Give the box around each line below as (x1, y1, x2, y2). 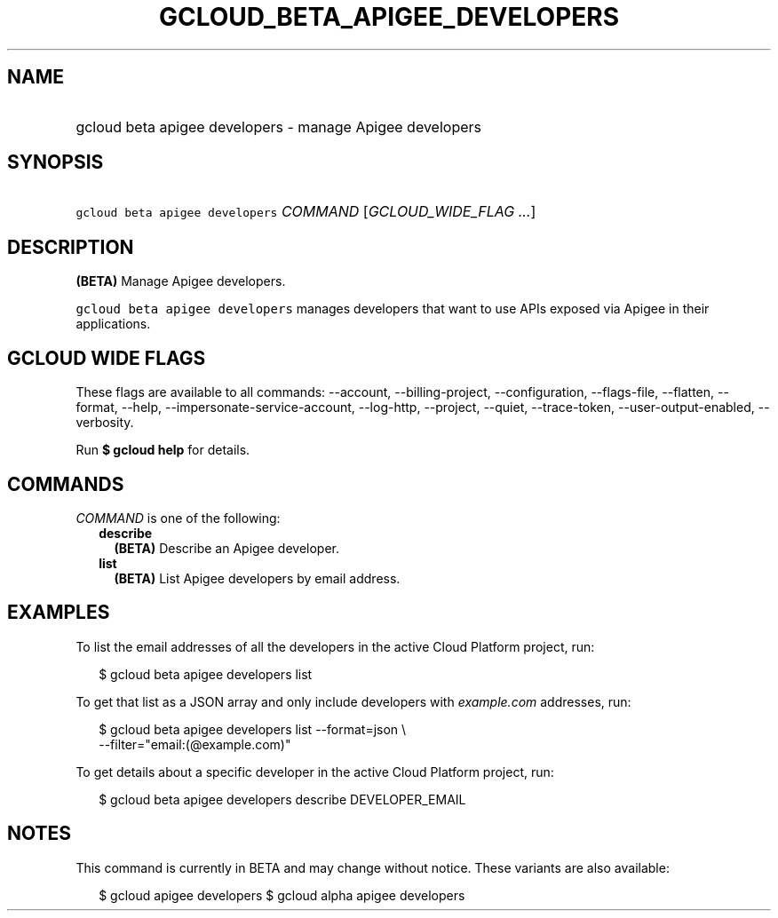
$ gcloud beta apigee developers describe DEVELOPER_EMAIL (99, 791, 466, 807)
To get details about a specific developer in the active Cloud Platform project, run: (75, 764, 554, 780)
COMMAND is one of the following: (75, 510, 281, 526)
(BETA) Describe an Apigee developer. (114, 540, 340, 556)
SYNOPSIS (7, 151, 104, 174)
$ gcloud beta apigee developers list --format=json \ (99, 721, 407, 737)
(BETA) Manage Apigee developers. (75, 273, 286, 289)
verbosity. (75, 415, 134, 431)
